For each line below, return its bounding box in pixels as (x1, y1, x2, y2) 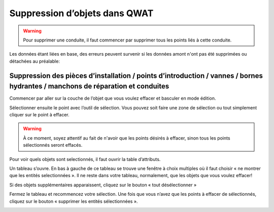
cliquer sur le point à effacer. (9, 112, 70, 117)
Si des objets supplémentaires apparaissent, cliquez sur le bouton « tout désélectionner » (9, 182, 197, 188)
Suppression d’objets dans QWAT (9, 8, 154, 19)
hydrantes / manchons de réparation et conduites (9, 82, 169, 91)
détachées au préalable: (9, 58, 60, 64)
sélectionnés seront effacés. (23, 142, 83, 148)
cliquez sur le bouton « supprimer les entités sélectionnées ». (9, 198, 138, 204)
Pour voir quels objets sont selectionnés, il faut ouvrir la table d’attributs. (9, 156, 161, 162)
